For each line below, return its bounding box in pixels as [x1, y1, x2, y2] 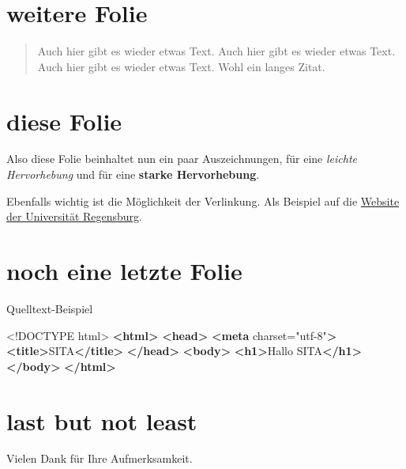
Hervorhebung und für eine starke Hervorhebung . [6, 166, 260, 183]
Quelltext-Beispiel [6, 300, 93, 316]
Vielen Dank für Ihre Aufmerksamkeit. [6, 450, 193, 467]
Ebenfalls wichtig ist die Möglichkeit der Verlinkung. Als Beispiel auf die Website [6, 192, 400, 209]
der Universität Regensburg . [6, 208, 142, 225]
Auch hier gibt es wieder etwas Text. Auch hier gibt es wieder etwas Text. [37, 43, 396, 59]
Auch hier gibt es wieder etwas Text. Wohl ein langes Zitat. [37, 58, 325, 74]
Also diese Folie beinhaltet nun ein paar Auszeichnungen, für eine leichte [6, 150, 357, 167]
